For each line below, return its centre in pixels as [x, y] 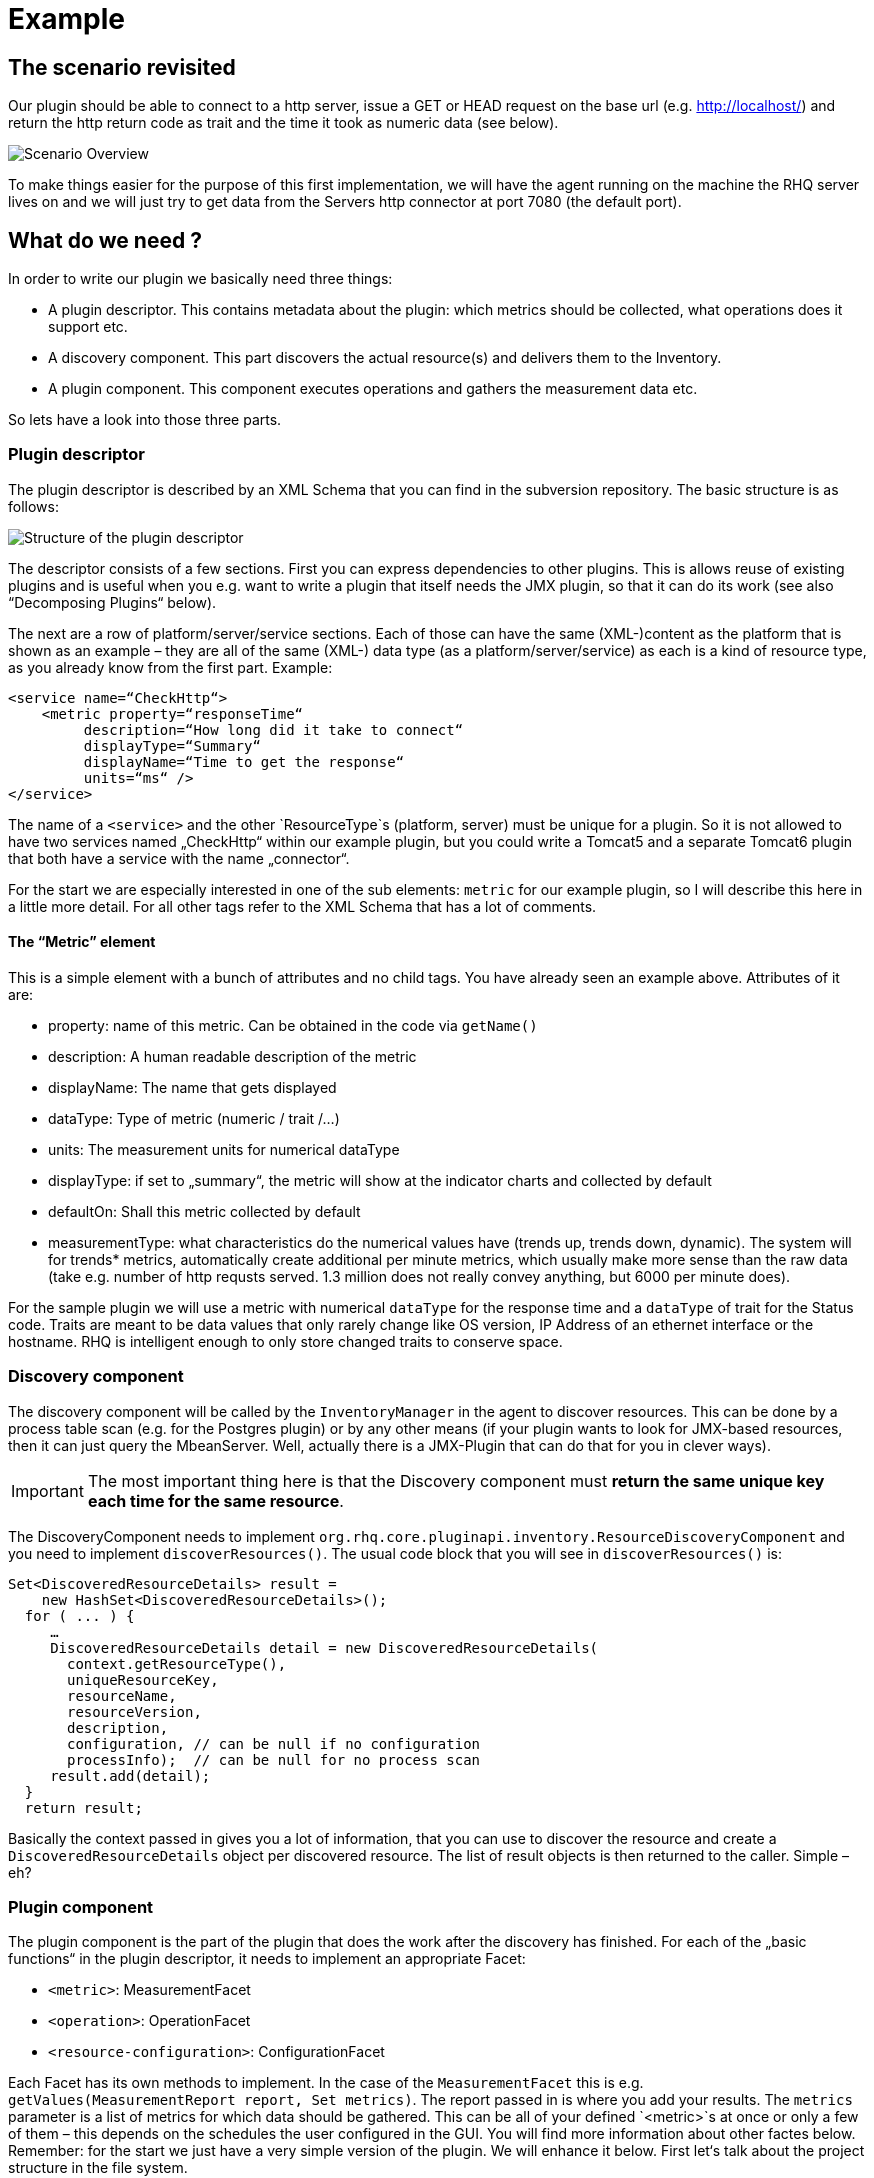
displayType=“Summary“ [172, 745]
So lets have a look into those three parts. [145, 420]
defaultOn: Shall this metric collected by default [204, 1211]
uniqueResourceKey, [143, 1679]
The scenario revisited [122, 67]
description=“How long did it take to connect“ [273, 729]
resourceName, [122, 1695]
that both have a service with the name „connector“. [179, 858]
